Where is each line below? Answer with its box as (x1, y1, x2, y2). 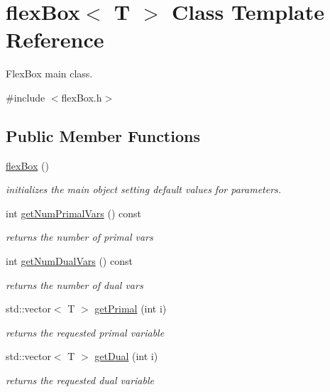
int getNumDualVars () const (6, 254, 133, 268)
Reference (6, 25, 104, 54)
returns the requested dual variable (6, 373, 154, 388)
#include (6, 89, 45, 104)
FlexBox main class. (6, 66, 93, 81)
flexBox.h (61, 89, 102, 104)
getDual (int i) (94, 349, 158, 364)
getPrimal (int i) (94, 301, 167, 316)
